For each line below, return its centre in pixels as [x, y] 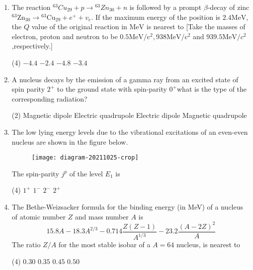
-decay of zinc [228, 7]
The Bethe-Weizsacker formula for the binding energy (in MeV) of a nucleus [127, 206]
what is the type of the [212, 89]
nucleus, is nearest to [208, 244]
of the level [86, 173]
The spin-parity [35, 173]
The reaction [31, 7]
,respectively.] [32, 46]
